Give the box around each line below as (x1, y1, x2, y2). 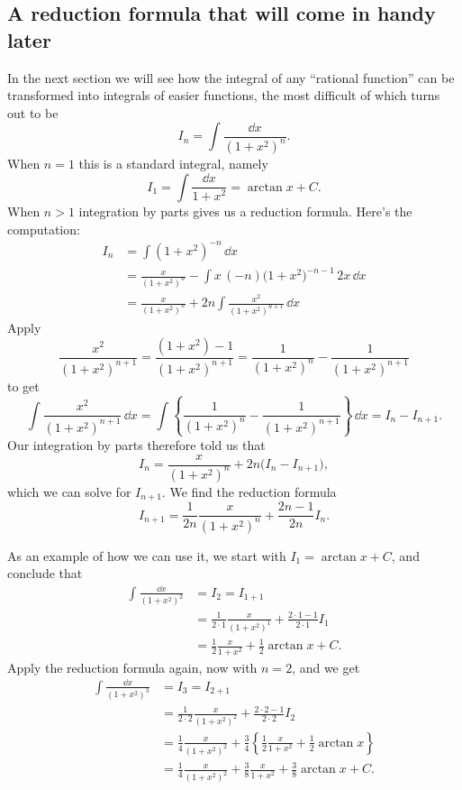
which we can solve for (7, 482, 131, 501)
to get (7, 376, 40, 395)
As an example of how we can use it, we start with (7, 546, 286, 565)
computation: (7, 219, 80, 238)
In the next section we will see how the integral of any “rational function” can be (7, 68, 455, 87)
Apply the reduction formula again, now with (7, 657, 258, 676)
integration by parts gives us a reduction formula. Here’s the (78, 201, 412, 220)
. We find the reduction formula (161, 482, 337, 501)
